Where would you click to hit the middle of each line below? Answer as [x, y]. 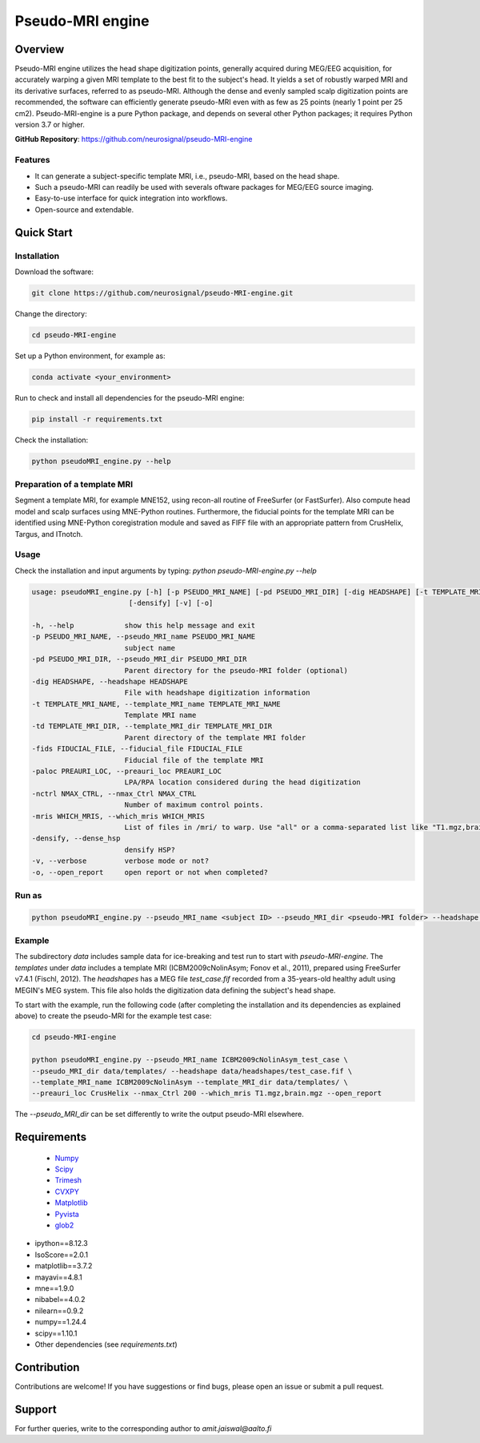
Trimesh [68, 1180]
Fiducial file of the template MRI [194, 760]
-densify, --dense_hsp [76, 838]
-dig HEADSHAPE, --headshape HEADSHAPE [110, 681]
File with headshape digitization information [217, 693]
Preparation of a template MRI [74, 485]
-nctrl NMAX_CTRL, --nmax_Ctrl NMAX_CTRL [114, 794]
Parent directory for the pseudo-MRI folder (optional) [236, 670]
